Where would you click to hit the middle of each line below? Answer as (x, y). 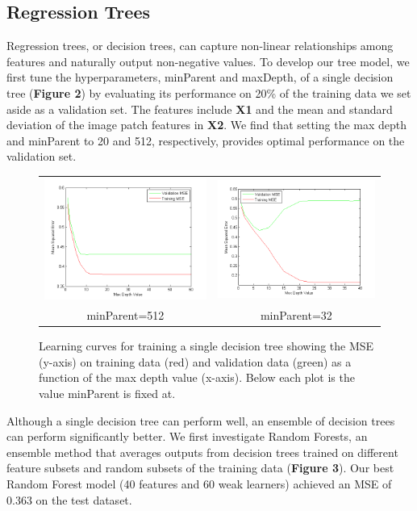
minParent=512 (125, 315)
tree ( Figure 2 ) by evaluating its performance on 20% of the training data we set (209, 92)
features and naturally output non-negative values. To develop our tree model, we (208, 61)
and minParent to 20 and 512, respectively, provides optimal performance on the (206, 140)
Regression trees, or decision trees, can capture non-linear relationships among (200, 46)
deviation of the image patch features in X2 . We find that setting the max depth (207, 125)
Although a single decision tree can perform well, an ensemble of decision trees (201, 420)
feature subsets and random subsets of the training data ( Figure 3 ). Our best (200, 468)
